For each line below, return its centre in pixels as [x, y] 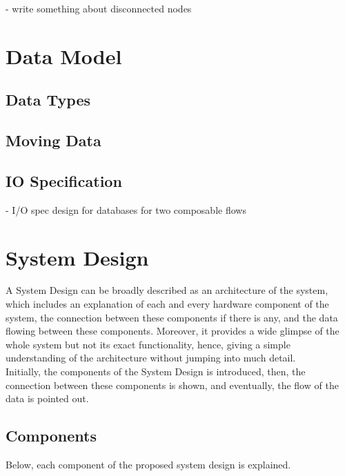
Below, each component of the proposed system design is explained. [148, 464]
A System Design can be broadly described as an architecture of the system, [167, 290]
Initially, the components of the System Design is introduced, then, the [156, 371]
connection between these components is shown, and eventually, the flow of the [172, 385]
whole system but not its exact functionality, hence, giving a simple [148, 344]
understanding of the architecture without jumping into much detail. [151, 358]
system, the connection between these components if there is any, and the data [172, 317]
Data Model [64, 56]
